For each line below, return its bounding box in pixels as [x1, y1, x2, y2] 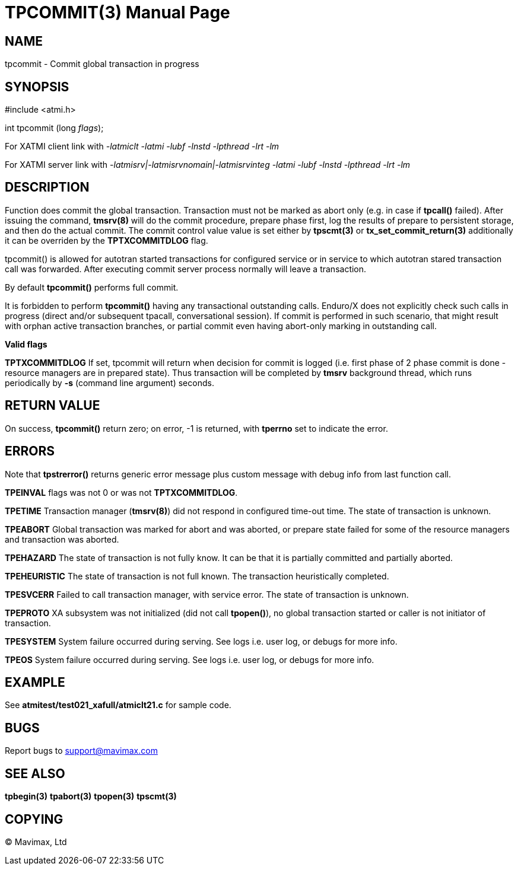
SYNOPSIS [5, 79, 69, 94]
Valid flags [5, 339, 47, 349]
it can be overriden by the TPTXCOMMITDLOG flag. [5, 235, 208, 246]
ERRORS [5, 444, 55, 459]
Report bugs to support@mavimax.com [5, 745, 158, 756]
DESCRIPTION [5, 180, 90, 195]
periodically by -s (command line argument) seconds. [5, 377, 214, 388]
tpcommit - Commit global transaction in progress [5, 59, 199, 69]
